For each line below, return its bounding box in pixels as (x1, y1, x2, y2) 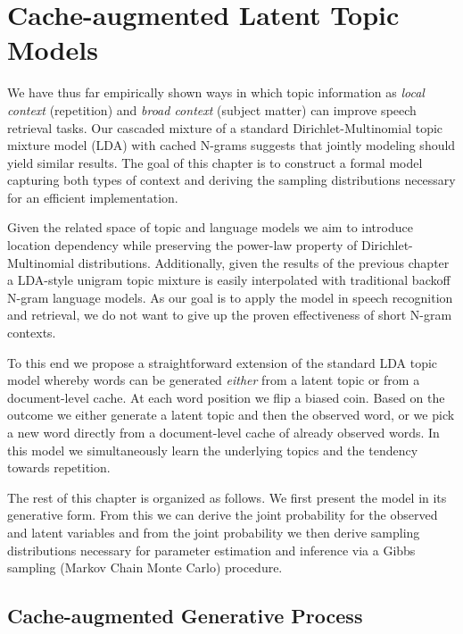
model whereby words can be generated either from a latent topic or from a (7, 371, 420, 389)
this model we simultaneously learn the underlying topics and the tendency (7, 440, 418, 459)
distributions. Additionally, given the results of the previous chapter (78, 253, 450, 271)
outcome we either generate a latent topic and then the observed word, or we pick (7, 405, 455, 424)
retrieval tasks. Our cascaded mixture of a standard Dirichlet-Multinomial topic (7, 118, 443, 137)
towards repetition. (7, 458, 111, 477)
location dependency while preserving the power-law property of (7, 236, 358, 254)
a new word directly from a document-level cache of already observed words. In (7, 423, 440, 441)
